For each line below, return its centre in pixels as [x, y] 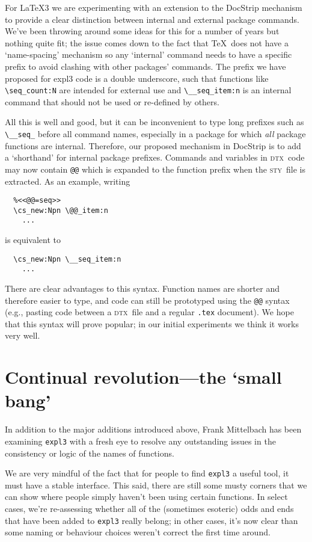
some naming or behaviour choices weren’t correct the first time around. [138, 532]
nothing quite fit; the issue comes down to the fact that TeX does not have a [147, 42]
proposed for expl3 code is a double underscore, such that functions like [137, 78]
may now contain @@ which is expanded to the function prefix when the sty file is [155, 169]
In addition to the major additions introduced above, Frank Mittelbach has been [153, 429]
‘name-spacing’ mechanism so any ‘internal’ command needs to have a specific [148, 54]
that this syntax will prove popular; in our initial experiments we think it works [152, 323]
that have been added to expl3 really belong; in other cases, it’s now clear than [151, 520]
